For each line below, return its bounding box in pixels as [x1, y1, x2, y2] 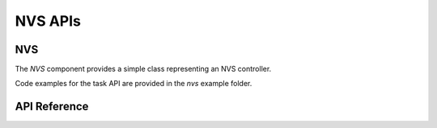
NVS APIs [15, 12, 81, 30]
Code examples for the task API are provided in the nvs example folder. [15, 79, 252, 89]
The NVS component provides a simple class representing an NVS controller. [15, 64, 272, 74]
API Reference [15, 100, 89, 114]
